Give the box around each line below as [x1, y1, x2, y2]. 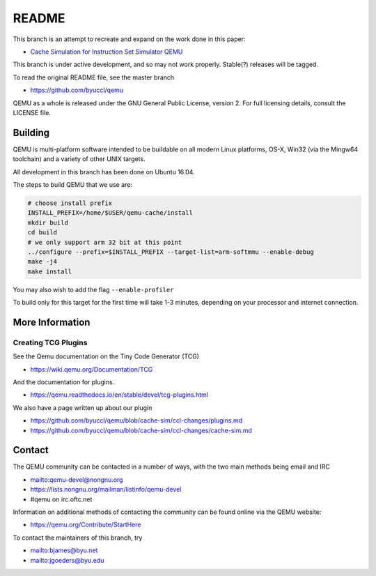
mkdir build [27, 218, 69, 227]
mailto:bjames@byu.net [30, 546, 98, 554]
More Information [13, 316, 91, 328]
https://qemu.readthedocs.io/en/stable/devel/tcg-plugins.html [30, 391, 209, 399]
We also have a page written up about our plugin [13, 403, 152, 411]
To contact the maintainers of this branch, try [13, 533, 143, 542]
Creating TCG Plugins [13, 338, 88, 347]
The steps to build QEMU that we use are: [13, 180, 132, 188]
